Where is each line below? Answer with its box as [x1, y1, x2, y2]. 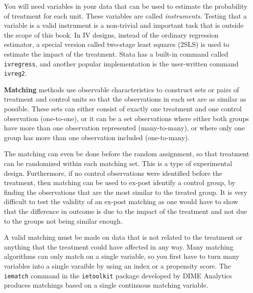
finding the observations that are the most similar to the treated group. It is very [4, 187, 248, 197]
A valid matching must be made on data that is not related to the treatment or [4, 232, 243, 242]
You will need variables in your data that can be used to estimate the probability [4, 1, 248, 11]
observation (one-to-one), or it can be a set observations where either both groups [4, 113, 249, 123]
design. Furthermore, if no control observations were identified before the [4, 167, 222, 178]
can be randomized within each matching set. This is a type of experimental [4, 158, 232, 168]
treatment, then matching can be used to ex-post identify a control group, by [4, 177, 235, 188]
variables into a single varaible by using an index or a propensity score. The [4, 260, 231, 271]
